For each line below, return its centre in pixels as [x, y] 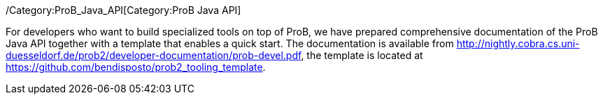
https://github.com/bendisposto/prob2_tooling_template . [136, 67]
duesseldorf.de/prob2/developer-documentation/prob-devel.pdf [154, 55]
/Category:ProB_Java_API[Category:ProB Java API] [123, 10]
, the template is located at [362, 55]
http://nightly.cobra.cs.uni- [518, 43]
